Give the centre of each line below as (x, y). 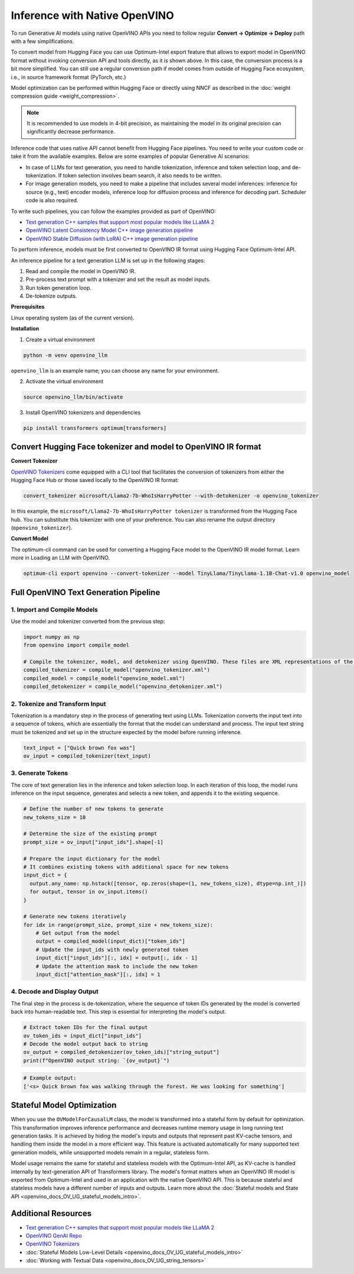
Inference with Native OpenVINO (92, 15)
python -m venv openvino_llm (65, 355)
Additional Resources (51, 1213)
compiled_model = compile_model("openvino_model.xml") (104, 678)
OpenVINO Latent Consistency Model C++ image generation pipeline (109, 230)
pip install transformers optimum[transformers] (95, 428)
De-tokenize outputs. (51, 296)
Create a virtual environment (60, 339)
